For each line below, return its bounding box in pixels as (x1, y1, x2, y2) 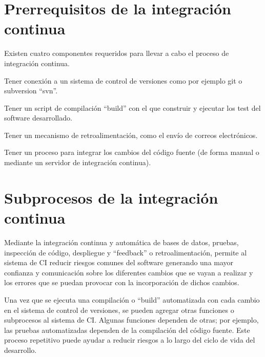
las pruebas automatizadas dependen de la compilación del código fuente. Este (4, 324, 250, 335)
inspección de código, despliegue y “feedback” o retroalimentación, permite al (4, 247, 247, 257)
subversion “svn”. (4, 85, 58, 96)
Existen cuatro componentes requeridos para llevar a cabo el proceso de (4, 48, 229, 58)
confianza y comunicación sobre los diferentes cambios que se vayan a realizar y (4, 267, 253, 277)
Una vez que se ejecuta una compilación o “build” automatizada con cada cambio (4, 294, 260, 305)
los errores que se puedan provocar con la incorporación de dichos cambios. (4, 277, 239, 288)
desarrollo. (4, 344, 37, 355)
